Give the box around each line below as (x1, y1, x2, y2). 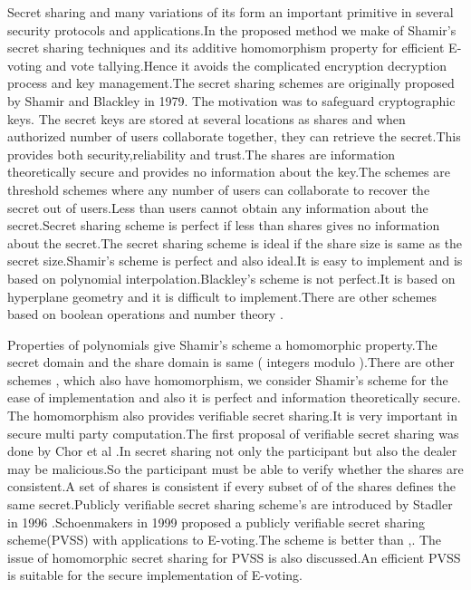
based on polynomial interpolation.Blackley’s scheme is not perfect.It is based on (7, 268, 456, 287)
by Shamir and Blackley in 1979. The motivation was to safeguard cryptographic (7, 91, 456, 110)
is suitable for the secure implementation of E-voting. (7, 566, 303, 585)
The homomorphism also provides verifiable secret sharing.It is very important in (7, 406, 457, 425)
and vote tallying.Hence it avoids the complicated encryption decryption (45, 55, 447, 74)
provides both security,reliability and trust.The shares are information (7, 144, 396, 163)
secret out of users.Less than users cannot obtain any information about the (7, 198, 428, 217)
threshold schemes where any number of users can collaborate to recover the (7, 179, 430, 198)
